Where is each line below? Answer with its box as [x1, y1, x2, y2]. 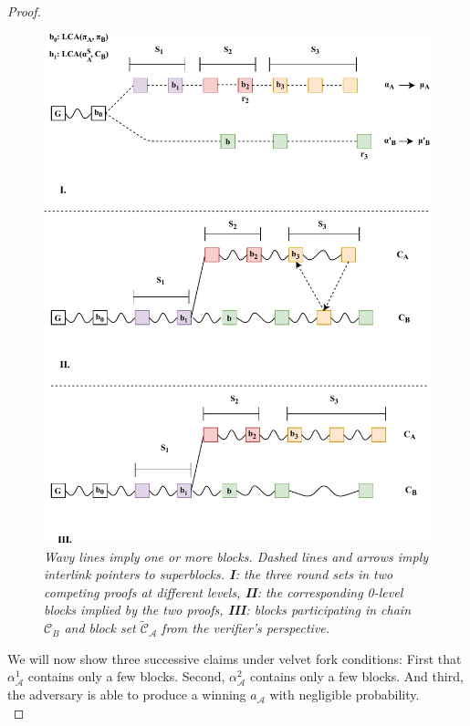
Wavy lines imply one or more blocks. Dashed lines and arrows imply [44, 546, 429, 565]
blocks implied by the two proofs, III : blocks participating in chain [44, 600, 412, 619]
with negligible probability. [269, 685, 420, 704]
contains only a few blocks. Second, [27, 667, 225, 686]
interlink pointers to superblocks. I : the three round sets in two [44, 565, 393, 584]
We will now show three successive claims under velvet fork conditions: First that [7, 648, 462, 668]
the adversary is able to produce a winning [7, 685, 246, 704]
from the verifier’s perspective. [162, 618, 330, 638]
